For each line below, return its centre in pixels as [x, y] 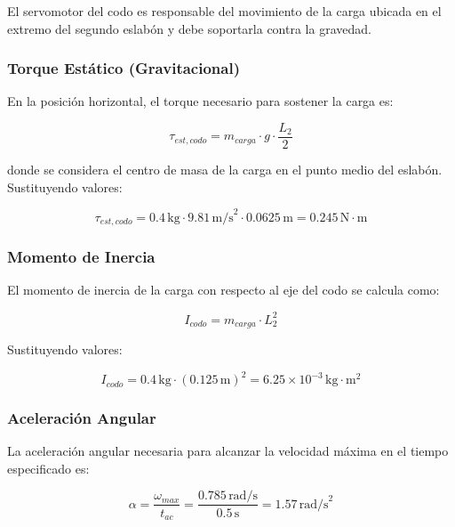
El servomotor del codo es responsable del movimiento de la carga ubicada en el [224, 11]
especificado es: [48, 468]
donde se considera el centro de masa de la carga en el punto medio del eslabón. [225, 170]
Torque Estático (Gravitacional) [124, 68]
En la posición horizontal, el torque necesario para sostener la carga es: [200, 101]
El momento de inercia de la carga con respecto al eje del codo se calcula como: [224, 290]
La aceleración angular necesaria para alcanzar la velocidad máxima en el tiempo [228, 451]
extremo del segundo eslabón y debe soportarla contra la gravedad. [189, 28]
